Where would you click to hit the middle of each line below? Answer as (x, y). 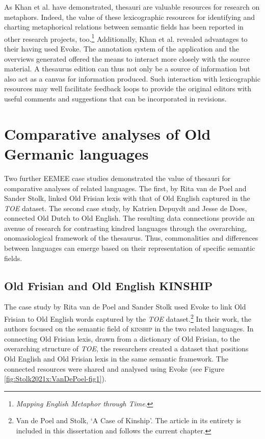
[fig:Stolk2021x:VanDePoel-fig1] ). (55, 379)
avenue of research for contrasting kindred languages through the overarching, (126, 228)
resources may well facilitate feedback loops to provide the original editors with (128, 88)
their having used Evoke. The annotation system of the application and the (122, 49)
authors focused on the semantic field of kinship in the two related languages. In (129, 329)
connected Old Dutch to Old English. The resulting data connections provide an (129, 218)
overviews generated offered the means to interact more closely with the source (127, 58)
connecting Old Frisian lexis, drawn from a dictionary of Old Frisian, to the (122, 338)
